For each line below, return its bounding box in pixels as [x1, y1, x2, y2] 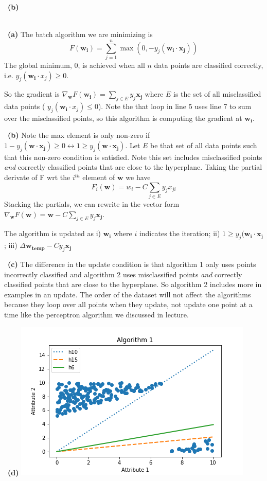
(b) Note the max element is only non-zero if [8, 130, 150, 140]
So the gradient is [4, 88, 60, 99]
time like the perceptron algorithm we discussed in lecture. [4, 309, 189, 319]
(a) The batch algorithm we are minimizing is [8, 29, 153, 40]
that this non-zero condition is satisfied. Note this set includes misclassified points [4, 151, 262, 162]
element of [82, 172, 115, 183]
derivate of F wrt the [4, 172, 70, 183]
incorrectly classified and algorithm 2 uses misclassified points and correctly [4, 269, 242, 279]
